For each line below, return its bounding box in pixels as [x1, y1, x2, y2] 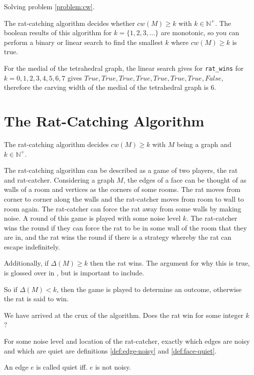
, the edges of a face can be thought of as [123, 174, 247, 185]
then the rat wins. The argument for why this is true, [90, 258, 250, 268]
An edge [4, 362, 29, 372]
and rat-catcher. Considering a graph [4, 174, 115, 185]
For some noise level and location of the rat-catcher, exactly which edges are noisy [4, 336, 250, 346]
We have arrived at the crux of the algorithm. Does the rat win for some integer [4, 310, 244, 320]
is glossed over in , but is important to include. [4, 268, 145, 278]
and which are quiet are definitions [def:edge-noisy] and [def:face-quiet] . [4, 345, 217, 355]
